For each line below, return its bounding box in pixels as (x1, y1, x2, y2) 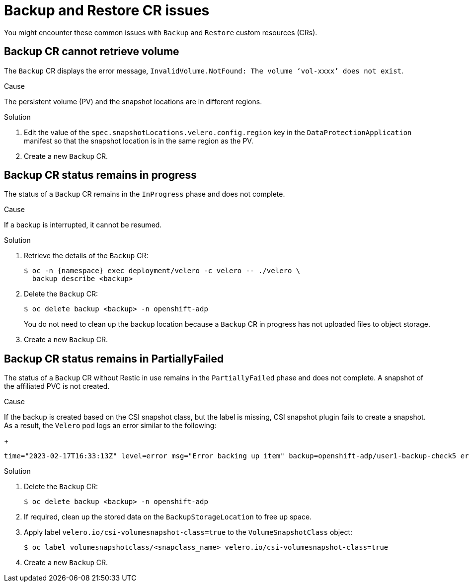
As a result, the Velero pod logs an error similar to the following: (4, 421, 217, 430)
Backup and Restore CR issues (4, 2, 210, 19)
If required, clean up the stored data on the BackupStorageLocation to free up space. (24, 513, 312, 521)
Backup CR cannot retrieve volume (4, 45, 179, 58)
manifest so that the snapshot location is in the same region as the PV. (24, 136, 253, 145)
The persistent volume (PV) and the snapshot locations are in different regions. (4, 97, 262, 106)
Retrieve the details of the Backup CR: (24, 251, 149, 260)
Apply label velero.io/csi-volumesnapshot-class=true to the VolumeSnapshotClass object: (24, 528, 353, 537)
